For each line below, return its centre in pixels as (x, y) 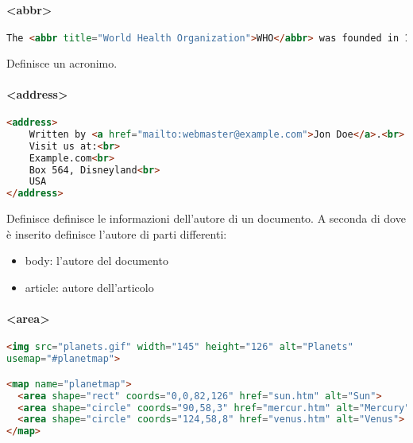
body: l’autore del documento (96, 260)
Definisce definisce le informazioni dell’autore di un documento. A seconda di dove (206, 218)
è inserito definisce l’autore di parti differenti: (117, 233)
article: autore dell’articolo (89, 287)
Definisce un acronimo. (62, 62)
